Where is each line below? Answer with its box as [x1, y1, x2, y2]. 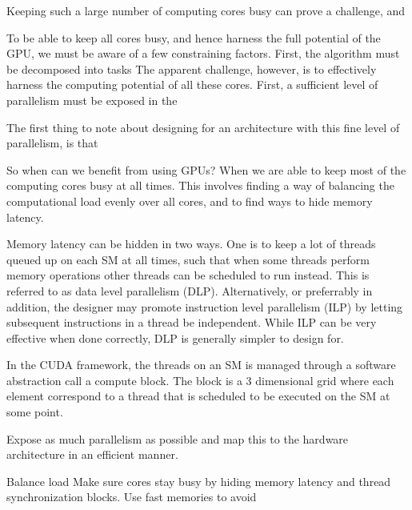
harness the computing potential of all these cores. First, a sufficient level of [6, 76, 378, 93]
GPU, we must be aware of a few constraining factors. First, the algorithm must [6, 45, 400, 62]
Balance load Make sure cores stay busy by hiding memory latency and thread [6, 472, 391, 489]
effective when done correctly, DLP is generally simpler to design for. [6, 329, 344, 346]
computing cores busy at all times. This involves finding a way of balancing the [6, 177, 394, 194]
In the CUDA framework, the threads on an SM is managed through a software [6, 356, 396, 373]
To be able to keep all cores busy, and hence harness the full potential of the [6, 29, 381, 46]
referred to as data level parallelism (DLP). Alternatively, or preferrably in [6, 282, 373, 299]
